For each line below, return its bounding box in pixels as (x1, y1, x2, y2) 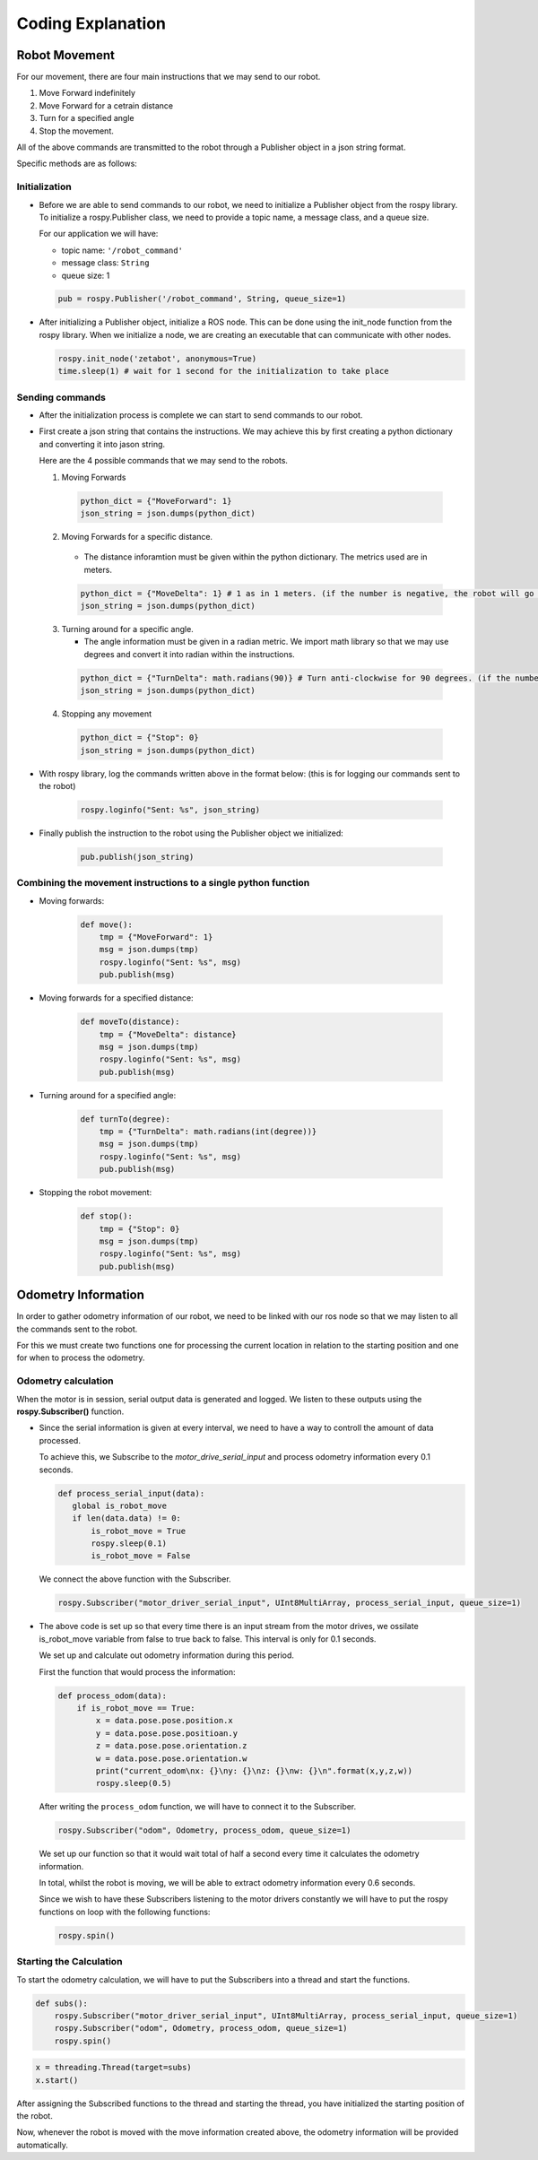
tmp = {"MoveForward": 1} (99, 932, 213, 941)
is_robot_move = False (91, 1551, 191, 1561)
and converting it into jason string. (39, 438, 166, 449)
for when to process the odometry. (16, 1352, 145, 1363)
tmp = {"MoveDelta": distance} (99, 1029, 237, 1039)
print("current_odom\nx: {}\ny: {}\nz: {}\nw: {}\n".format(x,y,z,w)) (95, 1765, 412, 1775)
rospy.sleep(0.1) (91, 1539, 168, 1548)
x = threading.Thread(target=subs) (35, 2062, 192, 2073)
